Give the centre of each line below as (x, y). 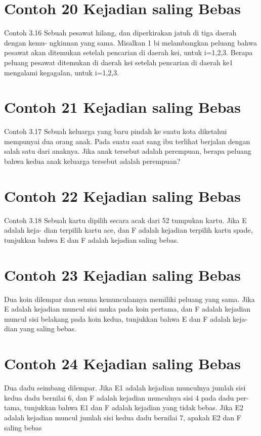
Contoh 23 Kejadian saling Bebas (122, 274)
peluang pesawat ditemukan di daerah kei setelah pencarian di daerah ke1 (119, 62)
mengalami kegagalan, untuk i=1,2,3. (62, 72)
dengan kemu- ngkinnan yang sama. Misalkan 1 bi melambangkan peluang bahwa (130, 42)
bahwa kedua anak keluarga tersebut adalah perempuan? (92, 161)
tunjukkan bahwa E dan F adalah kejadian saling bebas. (92, 239)
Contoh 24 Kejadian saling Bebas (122, 363)
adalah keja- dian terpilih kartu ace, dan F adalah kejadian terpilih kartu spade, (128, 230)
